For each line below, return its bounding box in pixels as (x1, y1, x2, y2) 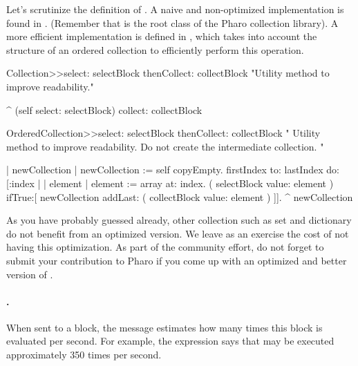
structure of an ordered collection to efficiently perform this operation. (6, 42, 304, 57)
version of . (6, 267, 53, 281)
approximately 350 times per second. (6, 347, 162, 362)
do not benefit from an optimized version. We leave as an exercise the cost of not (6, 226, 349, 240)
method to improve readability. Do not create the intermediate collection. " (6, 139, 324, 153)
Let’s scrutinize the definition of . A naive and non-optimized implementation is (6, 2, 344, 16)
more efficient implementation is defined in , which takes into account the (6, 29, 317, 44)
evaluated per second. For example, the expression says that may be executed (6, 334, 335, 348)
